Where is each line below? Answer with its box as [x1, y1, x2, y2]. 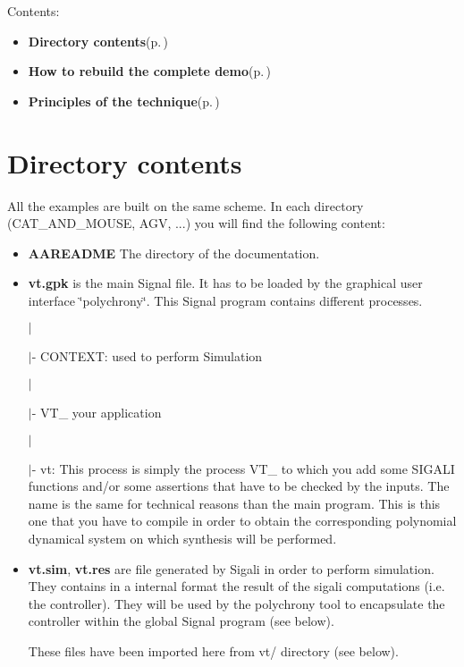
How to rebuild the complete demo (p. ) [28, 62, 271, 80]
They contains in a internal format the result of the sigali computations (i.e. [28, 577, 445, 595]
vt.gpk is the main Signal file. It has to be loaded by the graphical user [28, 274, 423, 292]
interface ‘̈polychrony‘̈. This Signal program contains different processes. [28, 291, 423, 309]
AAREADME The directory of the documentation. [28, 243, 320, 262]
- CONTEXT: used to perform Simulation [31, 347, 263, 366]
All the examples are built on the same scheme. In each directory [7, 196, 364, 215]
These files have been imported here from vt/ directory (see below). [28, 642, 399, 660]
